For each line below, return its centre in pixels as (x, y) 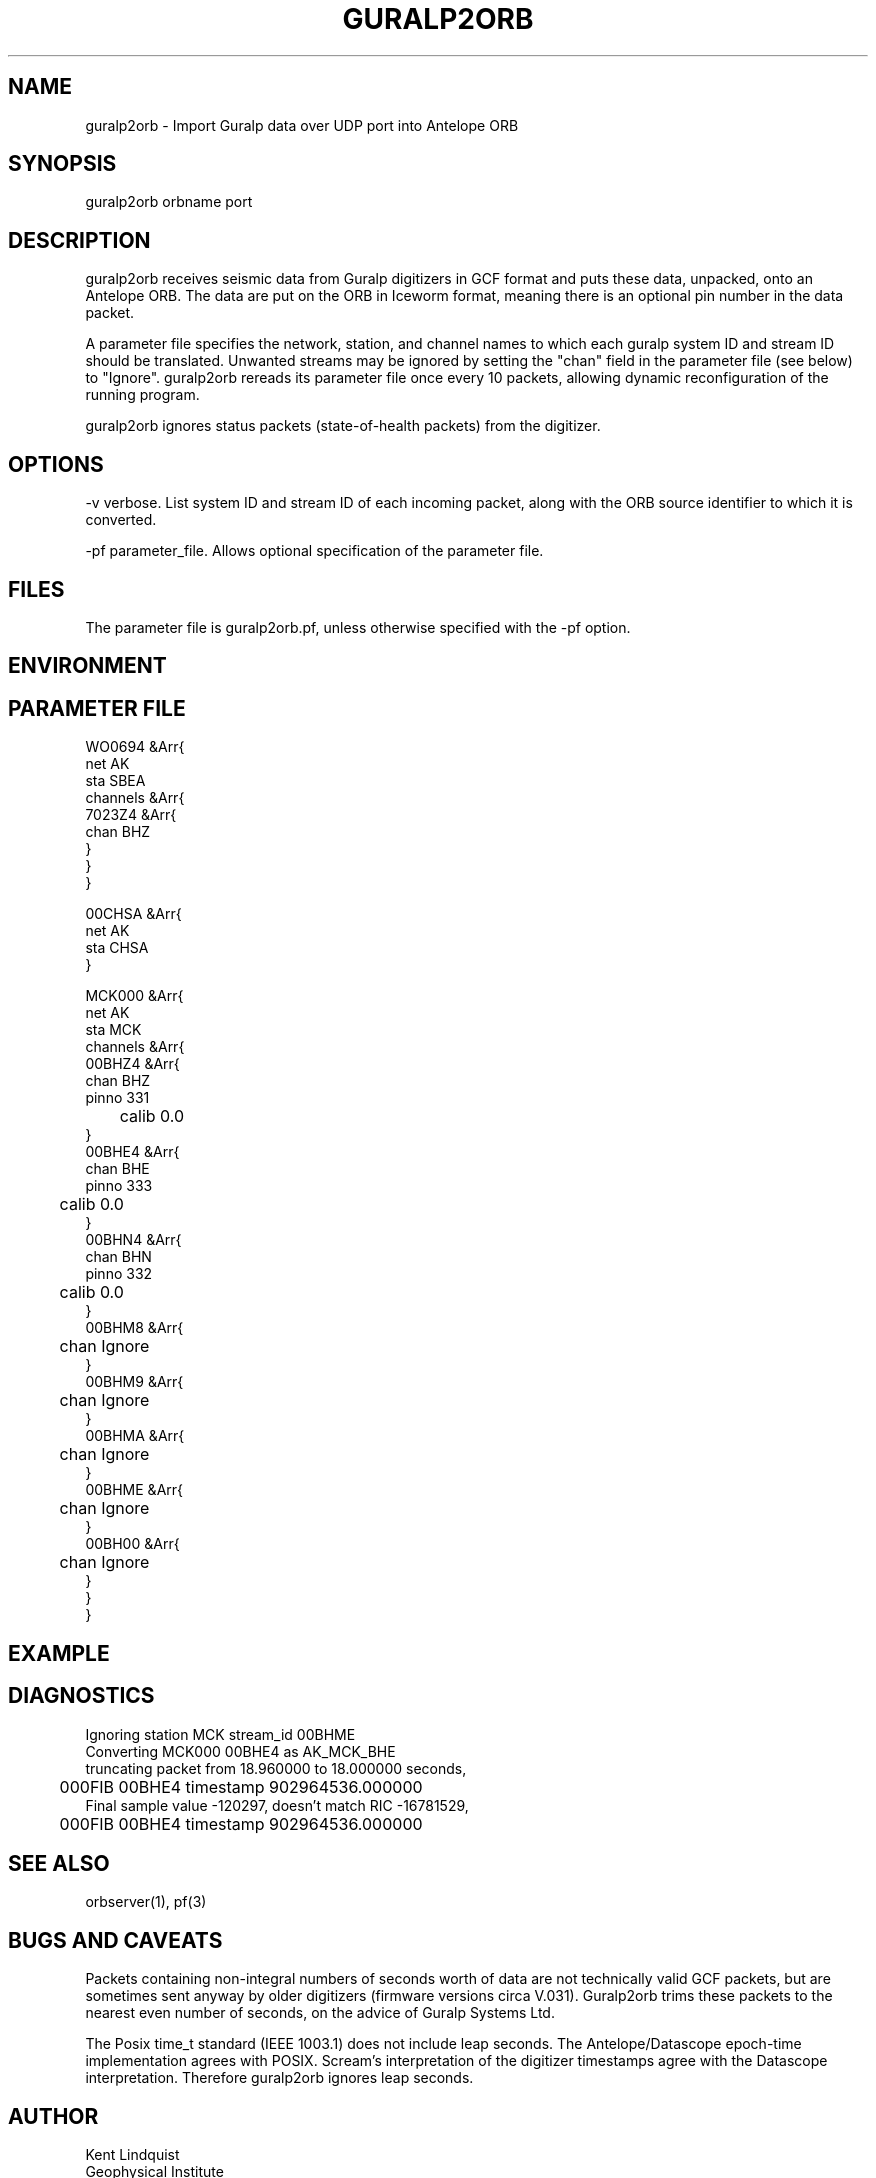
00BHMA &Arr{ (135, 1436)
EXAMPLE (59, 1653)
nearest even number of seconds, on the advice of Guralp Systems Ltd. (320, 2013)
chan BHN (118, 1257)
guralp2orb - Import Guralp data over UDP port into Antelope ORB (302, 125)
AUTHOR (53, 2116)
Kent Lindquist (132, 2155)
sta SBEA (115, 781)
